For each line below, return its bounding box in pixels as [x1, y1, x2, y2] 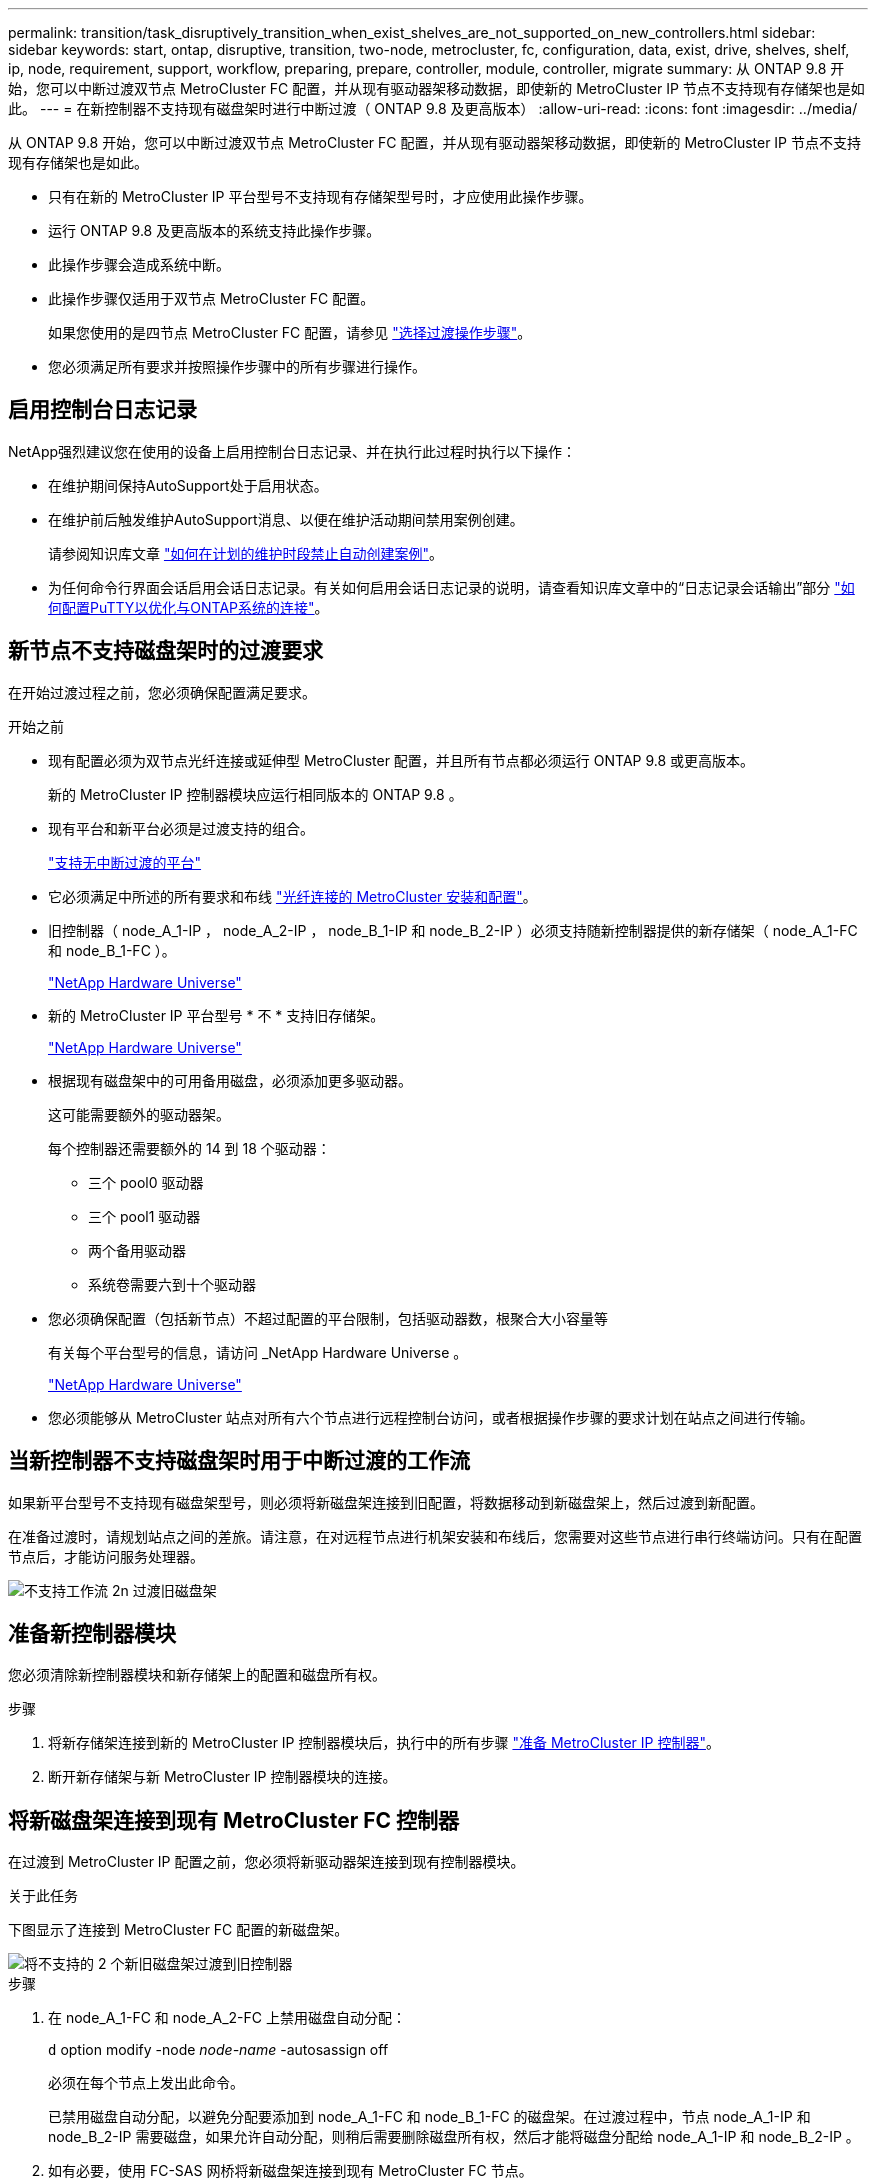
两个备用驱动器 [88, 1241, 186, 1259]
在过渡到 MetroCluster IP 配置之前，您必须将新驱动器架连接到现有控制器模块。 [8, 1853, 525, 1871]
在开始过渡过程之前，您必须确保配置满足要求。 [8, 683, 316, 701]
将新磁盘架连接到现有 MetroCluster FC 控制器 [8, 1807, 460, 1833]
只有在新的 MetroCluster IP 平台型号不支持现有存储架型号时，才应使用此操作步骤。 [48, 188, 593, 205]
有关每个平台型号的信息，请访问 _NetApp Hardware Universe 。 [48, 1343, 468, 1361]
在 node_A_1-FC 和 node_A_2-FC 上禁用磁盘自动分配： [48, 2009, 406, 2027]
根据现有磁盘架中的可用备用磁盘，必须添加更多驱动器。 [48, 1071, 412, 1089]
